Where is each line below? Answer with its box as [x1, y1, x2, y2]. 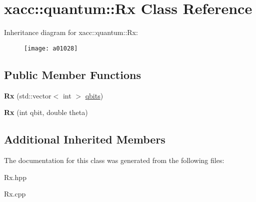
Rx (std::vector [4, 90, 51, 100]
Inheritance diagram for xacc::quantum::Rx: [4, 27, 138, 37]
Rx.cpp [4, 188, 26, 199]
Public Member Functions [4, 66, 141, 82]
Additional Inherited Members [4, 131, 165, 147]
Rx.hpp [4, 171, 26, 182]
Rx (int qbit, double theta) [4, 107, 88, 117]
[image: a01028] [24, 44, 78, 52]
